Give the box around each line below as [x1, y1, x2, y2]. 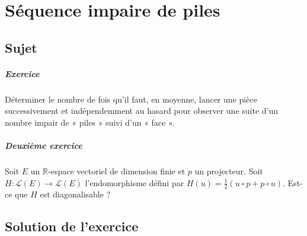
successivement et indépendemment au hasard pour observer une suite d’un [5, 104, 279, 117]
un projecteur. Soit [194, 165, 263, 177]
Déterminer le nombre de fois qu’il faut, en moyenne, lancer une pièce [5, 93, 257, 105]
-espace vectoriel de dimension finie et [48, 165, 186, 177]
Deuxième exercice [5, 139, 82, 152]
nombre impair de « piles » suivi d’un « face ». [5, 116, 175, 128]
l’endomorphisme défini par [85, 176, 184, 189]
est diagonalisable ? [40, 188, 111, 200]
